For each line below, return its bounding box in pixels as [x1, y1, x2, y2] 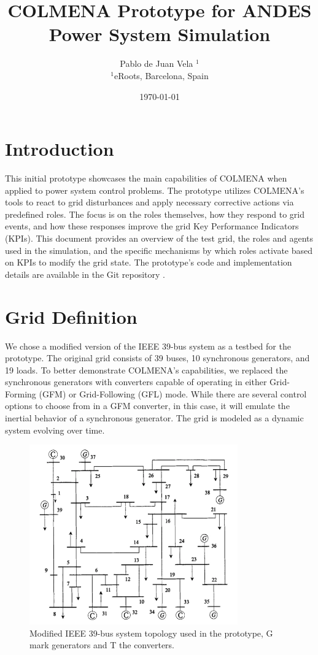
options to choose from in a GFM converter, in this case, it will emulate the [5, 399, 290, 412]
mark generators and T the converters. [29, 638, 174, 651]
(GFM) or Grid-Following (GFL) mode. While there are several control [39, 387, 307, 400]
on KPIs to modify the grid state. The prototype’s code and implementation [5, 256, 292, 269]
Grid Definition [5, 304, 138, 329]
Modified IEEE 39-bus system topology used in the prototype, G [29, 626, 273, 639]
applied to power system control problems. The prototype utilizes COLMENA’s [5, 183, 304, 196]
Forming [5, 387, 36, 400]
